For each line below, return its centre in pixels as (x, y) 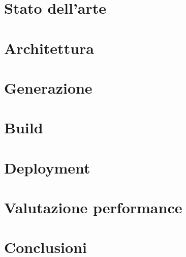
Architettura (49, 48)
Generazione (48, 87)
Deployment (47, 167)
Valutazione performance (93, 207)
